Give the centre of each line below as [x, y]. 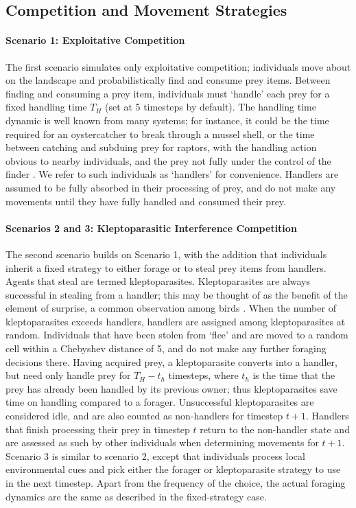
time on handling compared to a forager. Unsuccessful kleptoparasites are [160, 402]
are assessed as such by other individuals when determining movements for [162, 442]
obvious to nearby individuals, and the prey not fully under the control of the [168, 160]
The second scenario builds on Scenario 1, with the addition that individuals [166, 254]
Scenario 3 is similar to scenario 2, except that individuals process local [155, 455]
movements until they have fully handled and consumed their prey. [146, 201]
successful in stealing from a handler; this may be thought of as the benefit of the [177, 294]
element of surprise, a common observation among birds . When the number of [171, 308]
